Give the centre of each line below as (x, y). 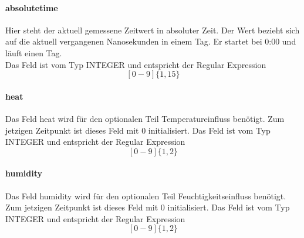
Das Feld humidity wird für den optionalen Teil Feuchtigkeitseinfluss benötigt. (146, 195)
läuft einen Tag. (34, 52)
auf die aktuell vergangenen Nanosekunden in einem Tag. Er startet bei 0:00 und (151, 41)
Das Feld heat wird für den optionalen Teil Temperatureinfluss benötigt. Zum (145, 118)
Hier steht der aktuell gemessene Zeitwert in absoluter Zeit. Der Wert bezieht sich (153, 30)
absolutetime (32, 7)
